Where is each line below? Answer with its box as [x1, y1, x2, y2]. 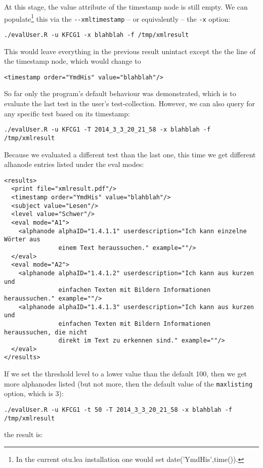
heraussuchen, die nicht [4, 328, 87, 336]
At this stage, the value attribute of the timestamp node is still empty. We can [4, 2, 248, 12]
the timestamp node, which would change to [4, 56, 141, 66]
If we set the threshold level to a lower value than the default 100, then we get [4, 368, 247, 379]
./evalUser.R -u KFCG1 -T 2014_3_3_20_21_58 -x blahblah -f [4, 126, 211, 134]
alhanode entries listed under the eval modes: [4, 159, 144, 169]
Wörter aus [4, 236, 40, 243]
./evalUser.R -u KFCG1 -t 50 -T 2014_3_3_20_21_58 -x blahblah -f [4, 406, 233, 413]
